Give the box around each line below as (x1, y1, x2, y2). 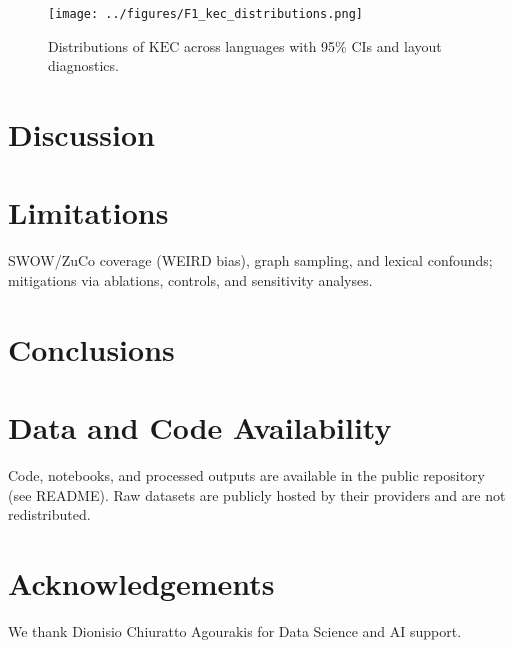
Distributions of (48, 35, 145, 56)
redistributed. (8, 504, 91, 525)
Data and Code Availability (8, 407, 392, 448)
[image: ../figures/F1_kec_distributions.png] (48, 7, 363, 21)
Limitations (8, 192, 169, 233)
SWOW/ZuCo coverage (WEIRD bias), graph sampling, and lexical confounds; (8, 250, 493, 271)
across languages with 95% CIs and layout (183, 35, 442, 56)
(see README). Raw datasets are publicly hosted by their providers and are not (8, 484, 506, 505)
